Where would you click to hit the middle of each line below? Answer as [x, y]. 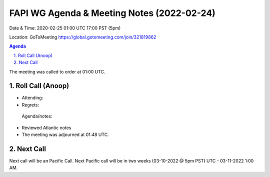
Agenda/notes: [37, 116]
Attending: [32, 98]
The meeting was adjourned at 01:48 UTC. [65, 134]
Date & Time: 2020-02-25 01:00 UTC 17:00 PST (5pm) [65, 28]
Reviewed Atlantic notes [46, 127]
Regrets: [30, 104]
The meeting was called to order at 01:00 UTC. [57, 71]
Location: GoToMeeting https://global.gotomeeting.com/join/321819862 [83, 37]
